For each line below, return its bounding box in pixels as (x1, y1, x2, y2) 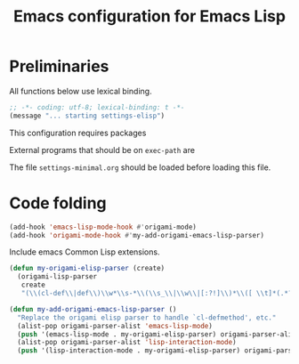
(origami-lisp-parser (17, 272, 98, 281)
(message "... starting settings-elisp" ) (9, 111, 166, 120)
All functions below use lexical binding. (9, 85, 153, 96)
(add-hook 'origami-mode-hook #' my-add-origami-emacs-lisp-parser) (9, 231, 265, 239)
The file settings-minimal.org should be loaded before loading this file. (9, 162, 271, 173)
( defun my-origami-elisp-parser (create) (9, 264, 166, 273)
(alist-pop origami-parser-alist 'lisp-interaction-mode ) (17, 338, 238, 347)
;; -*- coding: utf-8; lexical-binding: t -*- (9, 102, 185, 112)
